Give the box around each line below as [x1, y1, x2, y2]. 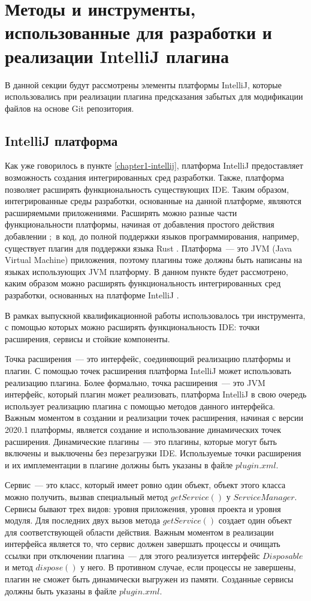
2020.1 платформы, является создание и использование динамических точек [5, 423, 282, 435]
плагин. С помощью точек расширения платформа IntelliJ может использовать [5, 364, 291, 376]
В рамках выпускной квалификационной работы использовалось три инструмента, [5, 309, 306, 321]
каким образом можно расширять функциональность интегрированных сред [5, 277, 281, 289]
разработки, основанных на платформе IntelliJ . [5, 289, 179, 301]
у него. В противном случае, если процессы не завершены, [80, 561, 296, 573]
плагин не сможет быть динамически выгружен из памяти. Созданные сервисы [5, 573, 294, 585]
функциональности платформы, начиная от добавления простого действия [5, 218, 274, 231]
